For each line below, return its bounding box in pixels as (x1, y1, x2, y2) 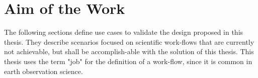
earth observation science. (4, 66, 83, 76)
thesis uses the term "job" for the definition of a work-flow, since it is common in (4, 56, 252, 66)
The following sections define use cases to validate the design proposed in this (4, 27, 243, 37)
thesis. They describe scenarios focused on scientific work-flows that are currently (4, 36, 254, 47)
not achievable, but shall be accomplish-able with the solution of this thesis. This (4, 46, 254, 57)
